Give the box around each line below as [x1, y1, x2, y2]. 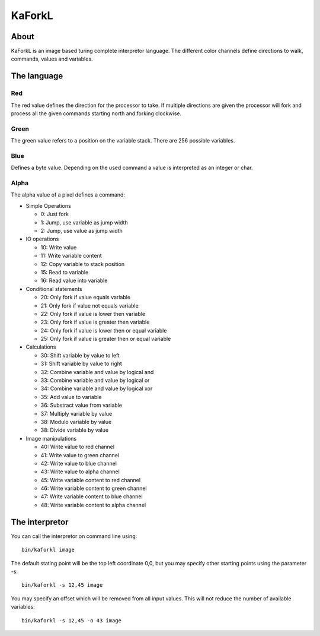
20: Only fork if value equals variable [40, 294, 130, 301]
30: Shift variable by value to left [40, 352, 120, 359]
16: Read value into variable [40, 277, 108, 284]
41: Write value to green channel [40, 451, 120, 458]
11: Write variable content [40, 252, 102, 260]
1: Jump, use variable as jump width [40, 219, 129, 226]
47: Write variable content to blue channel [40, 493, 143, 500]
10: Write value [40, 243, 77, 251]
